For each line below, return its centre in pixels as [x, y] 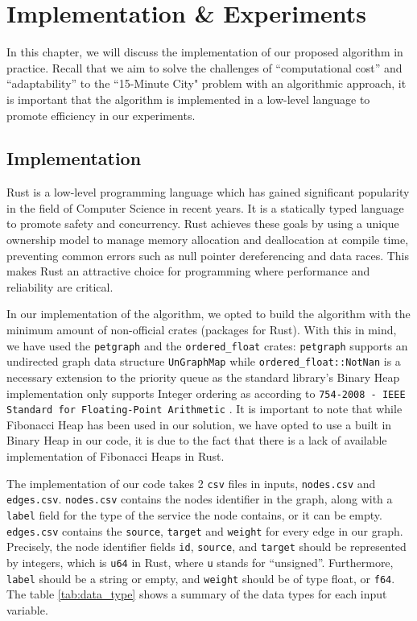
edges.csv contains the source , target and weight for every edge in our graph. [205, 530]
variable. [27, 609]
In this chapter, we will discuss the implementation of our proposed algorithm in [205, 52]
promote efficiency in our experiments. [101, 115]
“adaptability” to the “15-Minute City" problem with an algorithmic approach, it [206, 83]
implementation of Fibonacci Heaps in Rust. [116, 456]
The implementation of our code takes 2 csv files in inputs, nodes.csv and [191, 483]
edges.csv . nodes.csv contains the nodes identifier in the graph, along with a [200, 499]
